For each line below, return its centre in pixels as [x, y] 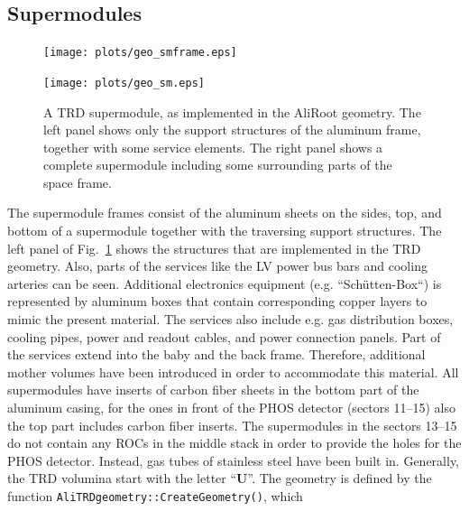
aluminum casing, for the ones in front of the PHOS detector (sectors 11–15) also [231, 408]
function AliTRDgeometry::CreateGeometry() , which [155, 495]
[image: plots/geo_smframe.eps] [140, 53]
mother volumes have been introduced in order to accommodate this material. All [233, 372]
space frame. [78, 182]
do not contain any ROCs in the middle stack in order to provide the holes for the [234, 443]
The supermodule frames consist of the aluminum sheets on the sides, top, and [225, 213]
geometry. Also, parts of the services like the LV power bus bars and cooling [217, 266]
